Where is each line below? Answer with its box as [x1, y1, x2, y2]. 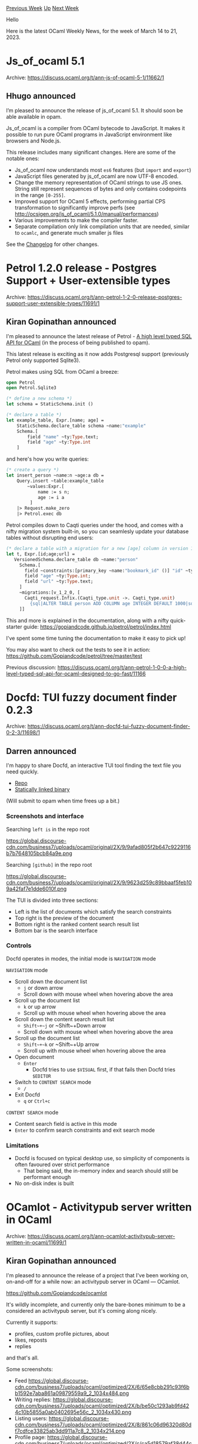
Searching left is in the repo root [6, 825, 90, 833]
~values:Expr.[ [27, 483, 65, 489]
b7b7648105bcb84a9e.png [6, 850, 72, 857]
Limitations [6, 1141, 39, 1150]
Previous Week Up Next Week [6, 5, 80, 11]
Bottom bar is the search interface [14, 927, 98, 934]
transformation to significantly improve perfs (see [14, 204, 136, 211]
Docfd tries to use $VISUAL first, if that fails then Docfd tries [32, 1066, 176, 1073]
